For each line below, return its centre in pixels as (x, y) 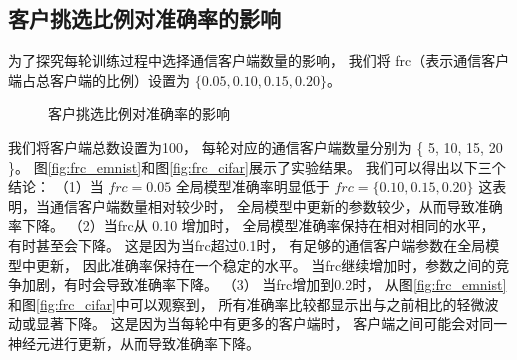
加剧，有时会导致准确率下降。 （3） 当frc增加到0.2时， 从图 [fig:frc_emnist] (264, 284)
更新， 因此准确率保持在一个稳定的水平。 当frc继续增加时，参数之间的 (265, 264)
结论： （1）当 (56, 186)
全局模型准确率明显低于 (252, 186)
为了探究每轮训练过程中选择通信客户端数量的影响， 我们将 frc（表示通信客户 (259, 60)
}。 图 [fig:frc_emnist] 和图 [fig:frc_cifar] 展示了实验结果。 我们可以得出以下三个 (257, 166)
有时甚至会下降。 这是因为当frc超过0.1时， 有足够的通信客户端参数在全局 (247, 244)
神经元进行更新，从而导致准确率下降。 (134, 342)
